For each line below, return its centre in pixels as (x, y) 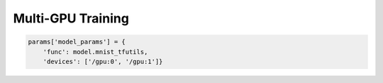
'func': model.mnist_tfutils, (95, 52)
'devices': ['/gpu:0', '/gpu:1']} (103, 61)
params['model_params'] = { (77, 42)
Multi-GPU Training (71, 18)
